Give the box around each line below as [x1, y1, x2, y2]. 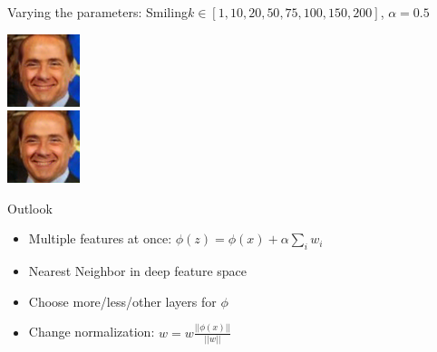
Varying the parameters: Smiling [7, 3, 188, 21]
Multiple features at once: [28, 229, 172, 248]
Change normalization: [28, 322, 155, 341]
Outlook [7, 198, 53, 217]
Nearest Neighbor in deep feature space [28, 262, 247, 281]
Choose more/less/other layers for [28, 291, 217, 310]
